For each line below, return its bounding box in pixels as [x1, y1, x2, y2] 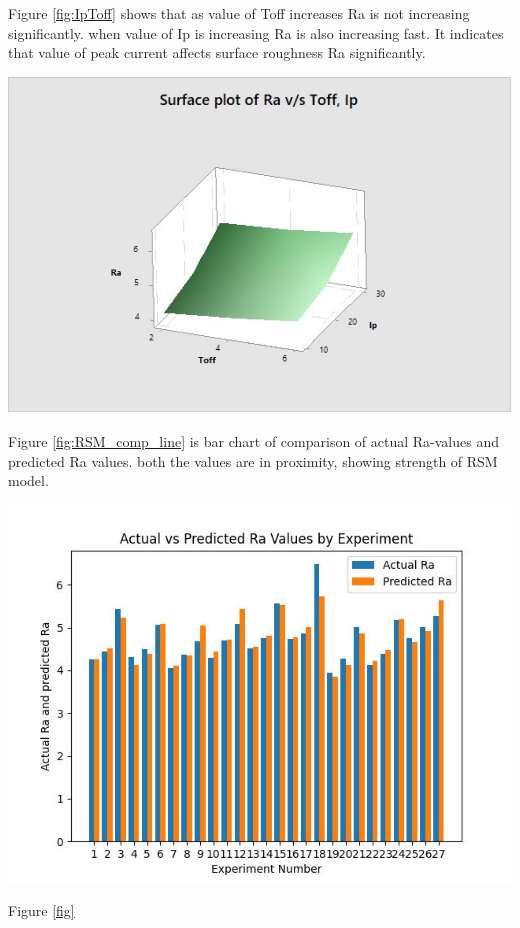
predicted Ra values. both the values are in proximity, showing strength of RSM [8, 450, 498, 471]
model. [8, 470, 49, 491]
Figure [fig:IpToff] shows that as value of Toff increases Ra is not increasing [8, 3, 470, 23]
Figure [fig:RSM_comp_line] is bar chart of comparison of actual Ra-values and [8, 430, 500, 451]
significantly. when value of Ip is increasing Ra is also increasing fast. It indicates [8, 22, 504, 43]
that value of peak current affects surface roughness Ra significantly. [8, 42, 426, 63]
